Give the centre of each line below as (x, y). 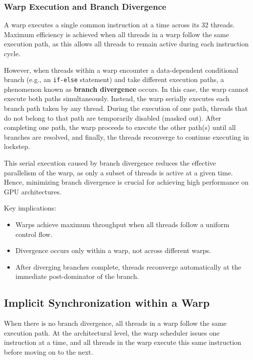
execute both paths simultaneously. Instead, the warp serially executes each (117, 98)
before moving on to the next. (49, 351)
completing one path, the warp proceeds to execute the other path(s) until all (120, 127)
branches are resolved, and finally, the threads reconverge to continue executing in (126, 137)
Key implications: (30, 208)
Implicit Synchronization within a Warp (107, 303)
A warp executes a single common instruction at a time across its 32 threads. (119, 25)
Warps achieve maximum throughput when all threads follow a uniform (122, 224)
